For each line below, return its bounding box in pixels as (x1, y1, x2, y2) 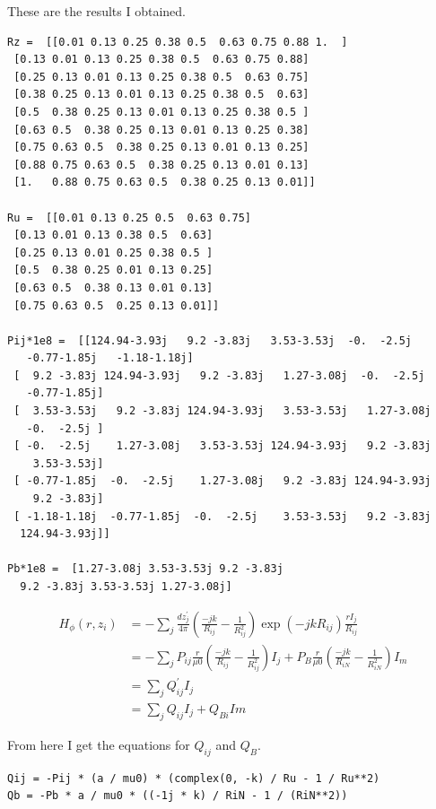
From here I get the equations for (7, 735, 190, 753)
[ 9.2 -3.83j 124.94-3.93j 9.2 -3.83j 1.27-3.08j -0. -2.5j (13, 369, 425, 382)
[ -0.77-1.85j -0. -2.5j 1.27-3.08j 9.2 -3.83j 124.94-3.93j (13, 474, 432, 488)
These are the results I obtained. (7, 2, 187, 20)
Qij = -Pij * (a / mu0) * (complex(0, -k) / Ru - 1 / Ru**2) (7, 771, 380, 785)
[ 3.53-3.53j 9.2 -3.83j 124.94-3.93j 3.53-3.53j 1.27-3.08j (13, 404, 432, 418)
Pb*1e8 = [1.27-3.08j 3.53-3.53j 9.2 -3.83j (7, 562, 283, 576)
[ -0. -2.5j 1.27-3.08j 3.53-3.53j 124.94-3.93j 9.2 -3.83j (13, 439, 432, 453)
